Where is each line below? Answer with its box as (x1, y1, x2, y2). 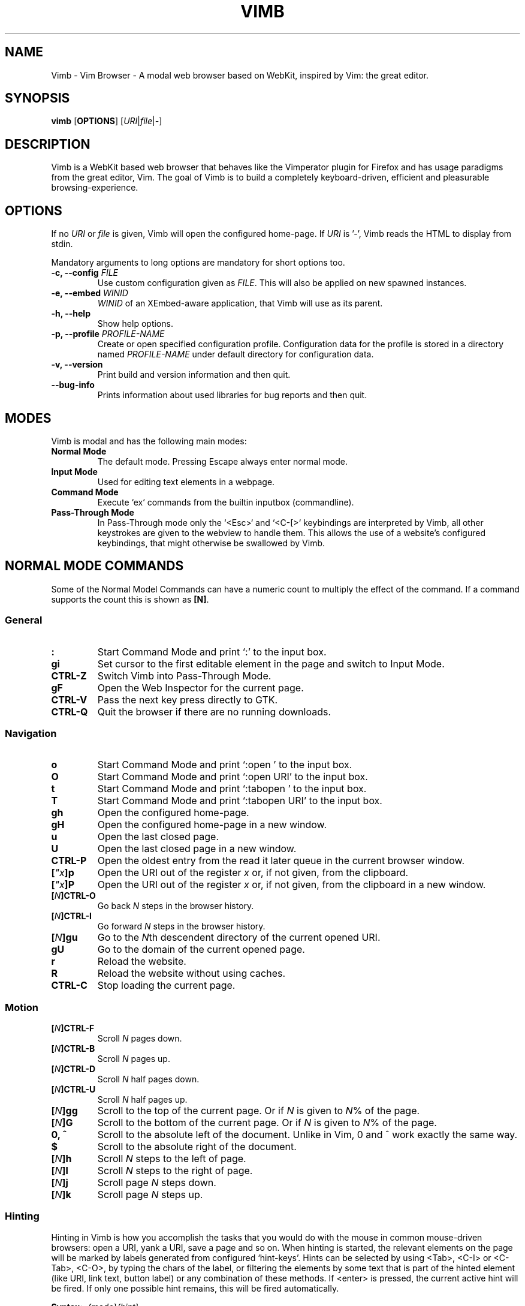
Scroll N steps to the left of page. (97, 1152, 246, 1165)
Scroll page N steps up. (97, 1188, 203, 1201)
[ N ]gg (51, 1105, 78, 1117)
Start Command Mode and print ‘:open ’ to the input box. (97, 759, 352, 771)
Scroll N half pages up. (97, 1094, 188, 1105)
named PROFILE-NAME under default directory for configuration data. (97, 349, 374, 360)
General (5, 614, 43, 627)
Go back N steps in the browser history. (97, 901, 254, 911)
